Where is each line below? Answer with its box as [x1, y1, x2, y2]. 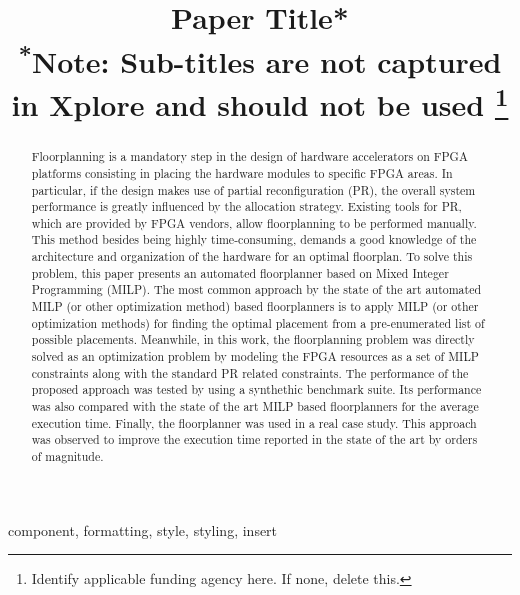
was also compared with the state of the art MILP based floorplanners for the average [31, 398, 479, 415]
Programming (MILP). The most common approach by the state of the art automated [31, 281, 482, 298]
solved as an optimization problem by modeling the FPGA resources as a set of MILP [31, 348, 479, 365]
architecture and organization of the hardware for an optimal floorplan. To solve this [31, 248, 473, 265]
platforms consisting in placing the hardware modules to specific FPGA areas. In [31, 164, 453, 181]
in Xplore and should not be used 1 [11, 79, 509, 125]
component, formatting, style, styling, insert [8, 519, 278, 540]
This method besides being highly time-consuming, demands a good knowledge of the [31, 231, 477, 248]
